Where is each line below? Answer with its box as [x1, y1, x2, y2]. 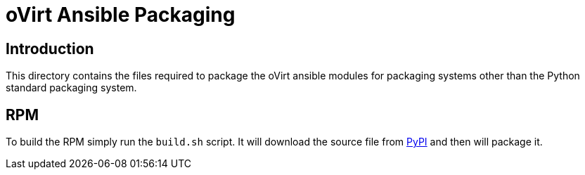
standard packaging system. [6, 82, 137, 94]
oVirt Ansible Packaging [6, 3, 236, 27]
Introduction [6, 39, 94, 58]
